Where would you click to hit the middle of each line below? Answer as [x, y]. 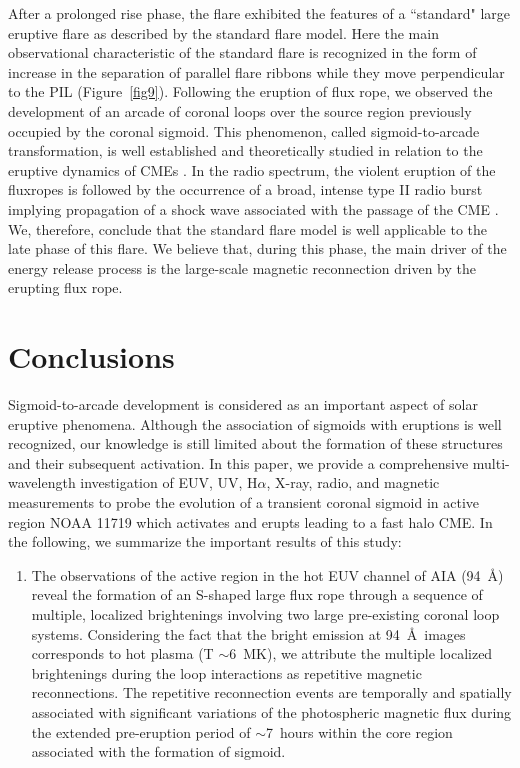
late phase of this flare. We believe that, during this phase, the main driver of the [257, 248]
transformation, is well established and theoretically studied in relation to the [245, 150]
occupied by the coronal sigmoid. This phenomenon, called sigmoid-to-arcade [244, 130]
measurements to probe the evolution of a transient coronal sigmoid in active [244, 502]
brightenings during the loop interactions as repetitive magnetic [226, 672]
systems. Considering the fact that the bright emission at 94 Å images [248, 633]
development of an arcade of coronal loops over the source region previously [240, 110]
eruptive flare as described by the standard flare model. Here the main [223, 32]
